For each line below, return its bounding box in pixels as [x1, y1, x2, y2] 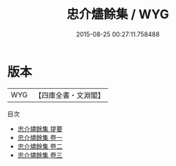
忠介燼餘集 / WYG [66, 6, 170, 22]
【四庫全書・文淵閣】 [34, 90, 105, 100]
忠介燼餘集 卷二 [17, 141, 63, 151]
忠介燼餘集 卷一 [17, 133, 63, 141]
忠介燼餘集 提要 [17, 124, 63, 133]
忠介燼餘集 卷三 [17, 151, 63, 159]
